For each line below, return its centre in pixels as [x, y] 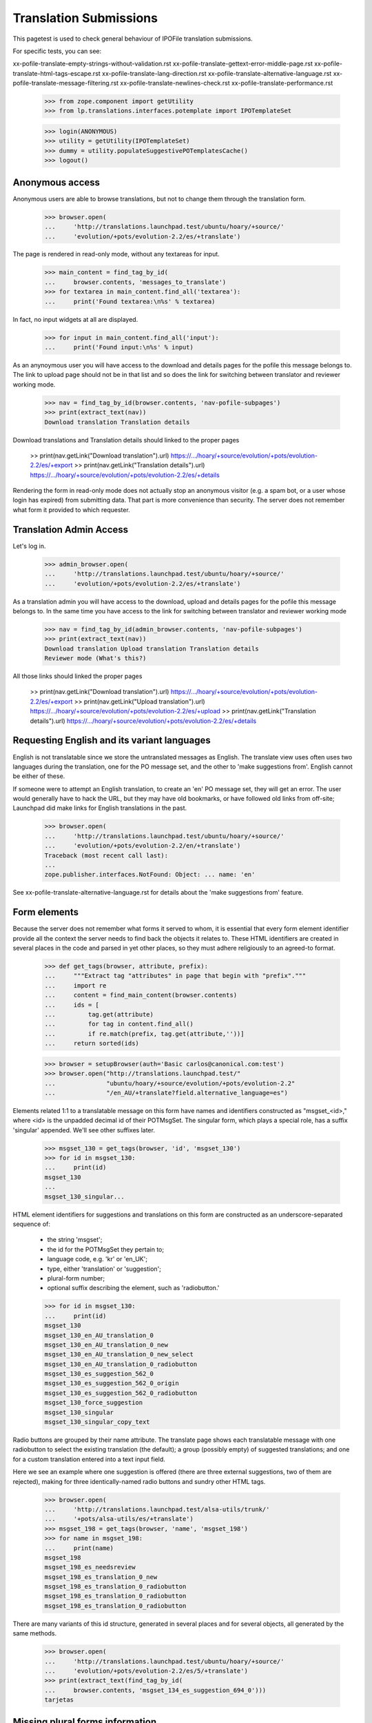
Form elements [46, 912]
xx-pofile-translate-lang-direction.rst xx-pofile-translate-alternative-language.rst [217, 73]
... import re [75, 985]
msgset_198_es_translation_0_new [101, 1577]
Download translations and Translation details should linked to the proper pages [126, 440]
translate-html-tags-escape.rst [57, 73]
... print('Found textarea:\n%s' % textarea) [130, 301]
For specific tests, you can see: [57, 51]
